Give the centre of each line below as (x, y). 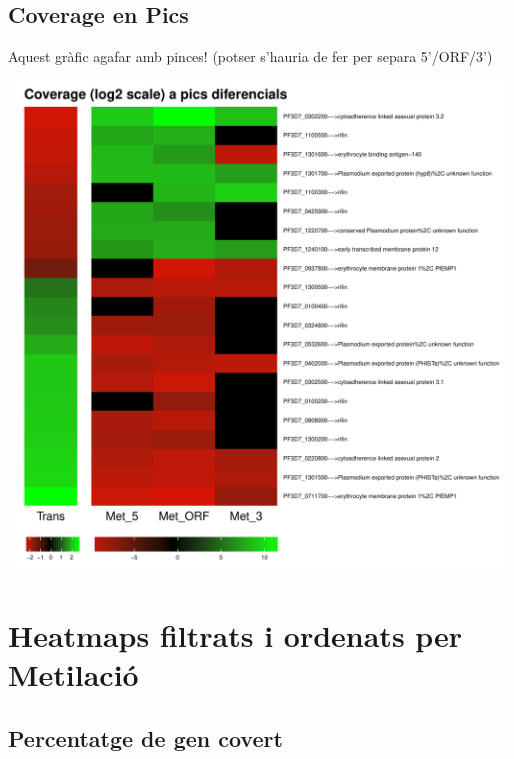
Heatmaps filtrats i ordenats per (235, 634)
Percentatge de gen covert (145, 737)
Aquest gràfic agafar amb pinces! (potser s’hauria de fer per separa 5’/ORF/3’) (250, 56)
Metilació (73, 674)
